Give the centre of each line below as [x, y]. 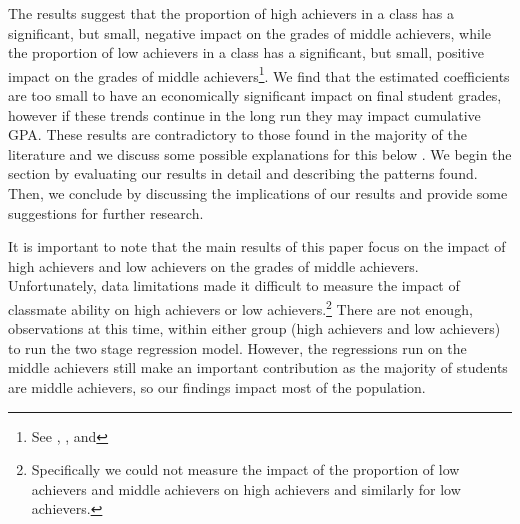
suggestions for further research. [106, 212]
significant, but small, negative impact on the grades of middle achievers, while [249, 32]
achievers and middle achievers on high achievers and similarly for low [246, 488]
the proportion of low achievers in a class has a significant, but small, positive [246, 52]
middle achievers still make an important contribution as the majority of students [258, 367]
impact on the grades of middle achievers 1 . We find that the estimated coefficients [259, 74]
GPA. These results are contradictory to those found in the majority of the [237, 134]
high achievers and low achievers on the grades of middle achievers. [213, 265]
